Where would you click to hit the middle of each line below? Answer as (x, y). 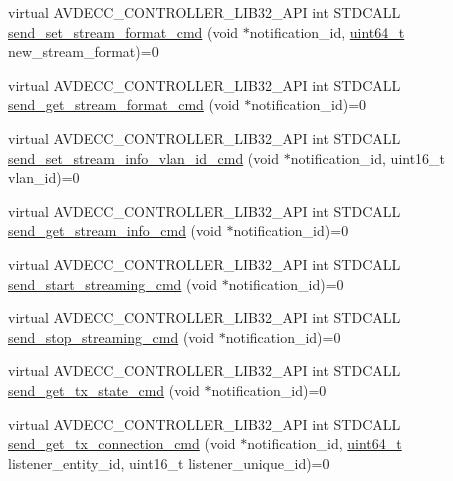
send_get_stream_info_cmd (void (115, 230)
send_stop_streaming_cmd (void (111, 336)
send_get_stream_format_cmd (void (124, 104)
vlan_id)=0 (44, 177)
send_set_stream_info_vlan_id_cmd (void (143, 157)
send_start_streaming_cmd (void (113, 283)
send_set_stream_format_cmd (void (123, 31)
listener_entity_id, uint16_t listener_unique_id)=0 (169, 462)
